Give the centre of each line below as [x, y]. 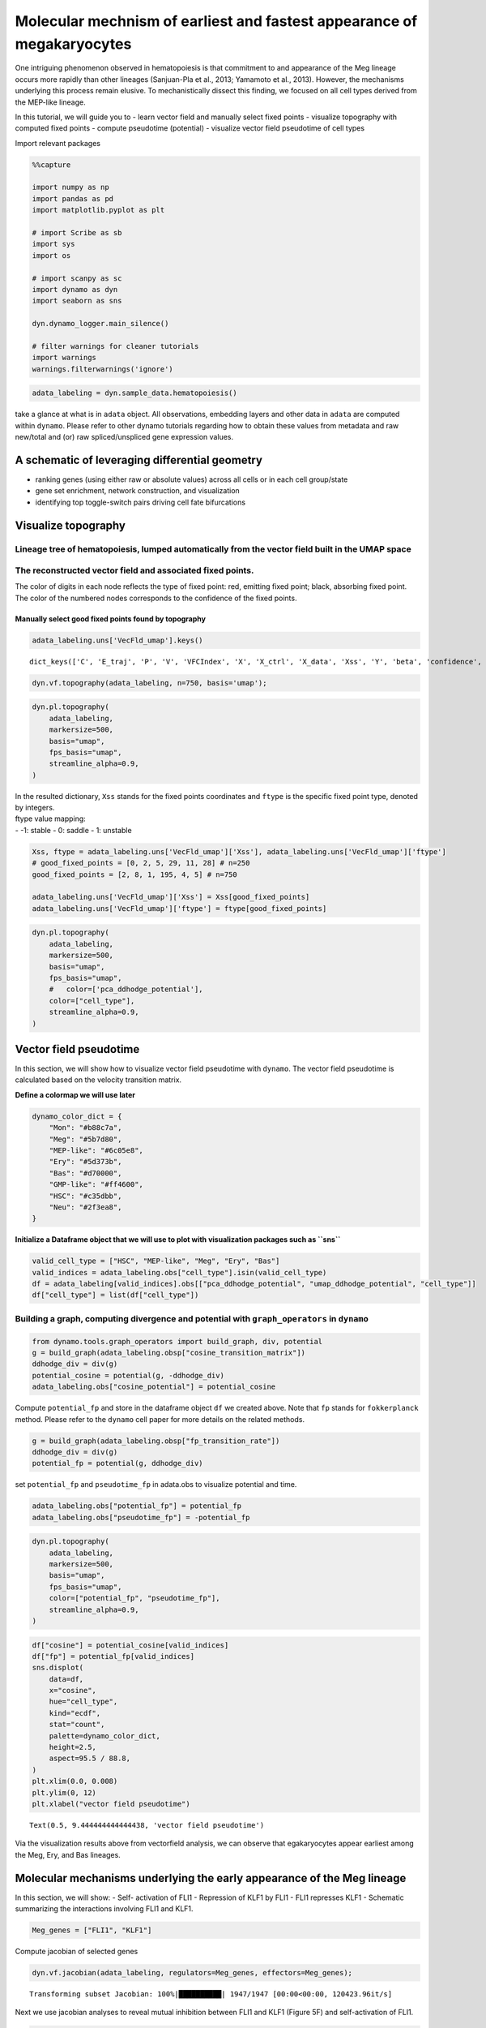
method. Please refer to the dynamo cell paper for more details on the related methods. [160, 1419]
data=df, [66, 1679]
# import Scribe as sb [77, 233]
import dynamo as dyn [75, 289]
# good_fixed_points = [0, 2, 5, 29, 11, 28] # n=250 [141, 863]
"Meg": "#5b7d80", [85, 1139]
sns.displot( [58, 1668]
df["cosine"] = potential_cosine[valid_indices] [130, 1645]
